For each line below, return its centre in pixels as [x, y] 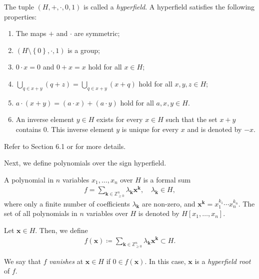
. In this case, [165, 261]
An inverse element [45, 119]
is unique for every [150, 129]
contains [28, 129]
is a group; [84, 50]
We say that [22, 261]
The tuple [19, 6]
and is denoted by [214, 129]
